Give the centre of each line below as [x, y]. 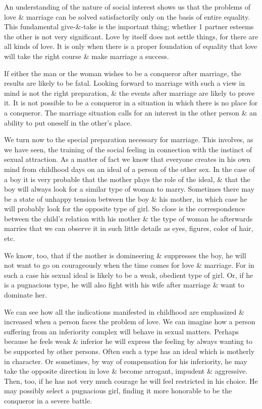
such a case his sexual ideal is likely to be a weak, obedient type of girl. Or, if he [129, 275]
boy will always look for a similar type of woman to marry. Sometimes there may [129, 189]
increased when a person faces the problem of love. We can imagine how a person [130, 322]
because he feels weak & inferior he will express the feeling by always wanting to [128, 341]
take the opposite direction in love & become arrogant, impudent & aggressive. [126, 371]
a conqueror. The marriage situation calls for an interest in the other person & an [130, 112]
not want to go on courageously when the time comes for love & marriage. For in [129, 265]
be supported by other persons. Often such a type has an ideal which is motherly [129, 351]
